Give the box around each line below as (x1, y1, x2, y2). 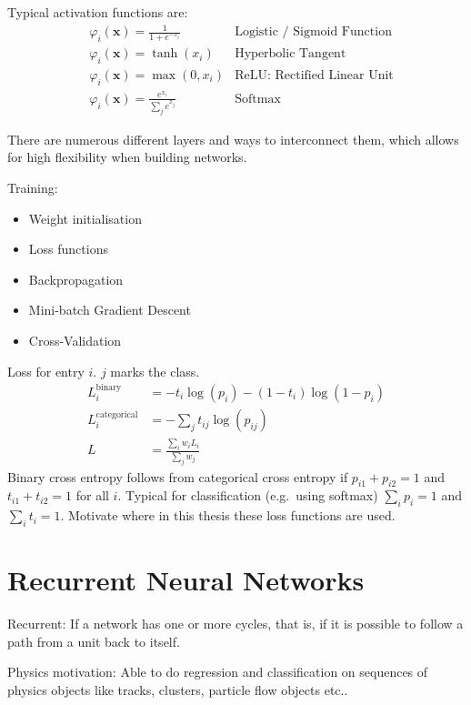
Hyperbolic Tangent (235, 47, 346, 61)
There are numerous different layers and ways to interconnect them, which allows (7, 129, 459, 148)
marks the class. (110, 361, 200, 380)
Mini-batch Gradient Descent (28, 300, 191, 319)
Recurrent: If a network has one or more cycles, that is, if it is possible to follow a (7, 614, 464, 633)
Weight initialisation (28, 208, 142, 227)
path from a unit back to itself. (7, 631, 180, 650)
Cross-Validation (28, 331, 122, 349)
